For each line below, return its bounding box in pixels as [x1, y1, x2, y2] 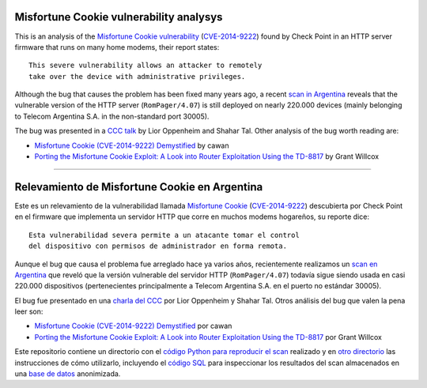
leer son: [14, 307, 43, 316]
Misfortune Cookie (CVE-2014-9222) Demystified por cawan [34, 321, 232, 331]
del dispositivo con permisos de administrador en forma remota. [28, 242, 288, 251]
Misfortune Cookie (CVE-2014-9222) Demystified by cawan [34, 141, 229, 150]
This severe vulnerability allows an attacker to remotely [28, 61, 263, 70]
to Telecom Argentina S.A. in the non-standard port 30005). [14, 111, 210, 121]
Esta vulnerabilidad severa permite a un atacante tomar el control [28, 230, 300, 239]
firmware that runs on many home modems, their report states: [14, 42, 220, 51]
